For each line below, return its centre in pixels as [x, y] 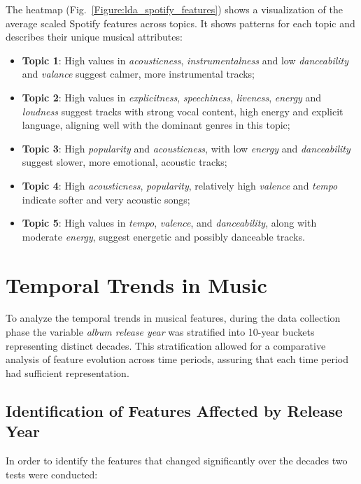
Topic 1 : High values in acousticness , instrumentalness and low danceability [185, 60]
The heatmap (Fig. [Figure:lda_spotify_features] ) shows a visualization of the [174, 9]
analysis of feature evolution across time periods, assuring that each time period [177, 359]
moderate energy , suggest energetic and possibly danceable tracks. [163, 236]
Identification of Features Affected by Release [174, 410]
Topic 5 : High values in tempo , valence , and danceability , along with [169, 223]
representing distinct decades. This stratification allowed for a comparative [166, 345]
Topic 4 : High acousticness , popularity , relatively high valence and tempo [180, 185]
